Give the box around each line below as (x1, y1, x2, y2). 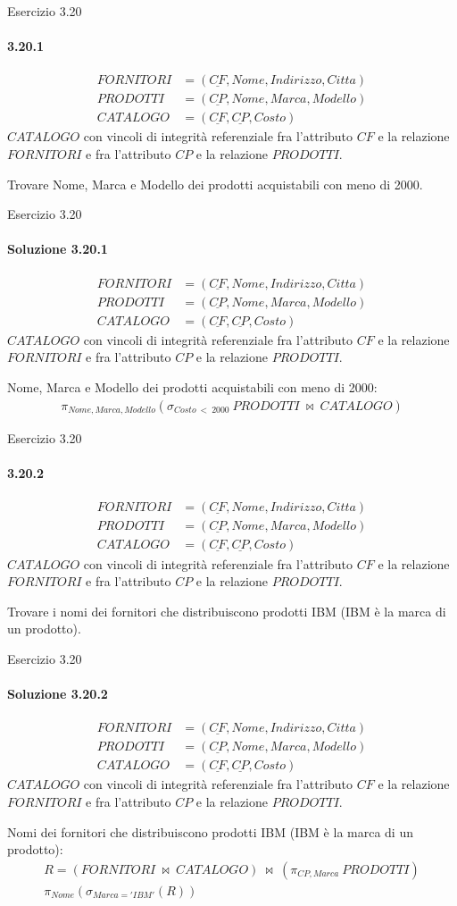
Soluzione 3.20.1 (7, 239, 108, 258)
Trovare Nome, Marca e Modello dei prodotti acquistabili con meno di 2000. (7, 174, 423, 193)
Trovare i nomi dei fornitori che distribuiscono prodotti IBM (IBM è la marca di (7, 601, 446, 620)
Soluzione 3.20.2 (7, 684, 108, 703)
